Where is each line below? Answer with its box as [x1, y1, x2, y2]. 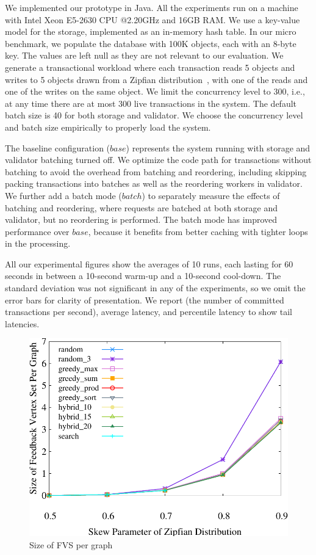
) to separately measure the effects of [142, 189, 280, 201]
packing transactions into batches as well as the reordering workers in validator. [5, 177, 303, 190]
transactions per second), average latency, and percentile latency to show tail [5, 305, 293, 318]
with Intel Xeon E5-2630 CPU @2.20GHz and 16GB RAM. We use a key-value [5, 13, 300, 26]
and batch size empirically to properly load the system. [5, 120, 211, 133]
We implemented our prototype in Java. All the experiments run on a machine [5, 1, 298, 13]
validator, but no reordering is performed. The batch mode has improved [5, 213, 278, 226]
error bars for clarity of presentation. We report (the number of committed [5, 293, 284, 306]
